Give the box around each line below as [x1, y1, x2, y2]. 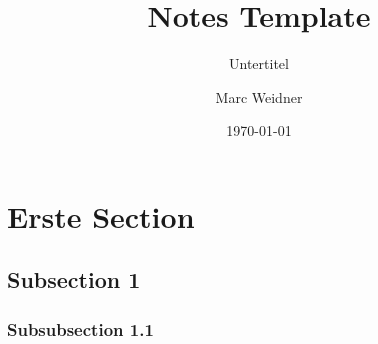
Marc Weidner [215, 86, 303, 107]
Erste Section [7, 195, 195, 236]
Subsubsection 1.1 [7, 316, 154, 341]
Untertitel [229, 53, 289, 74]
